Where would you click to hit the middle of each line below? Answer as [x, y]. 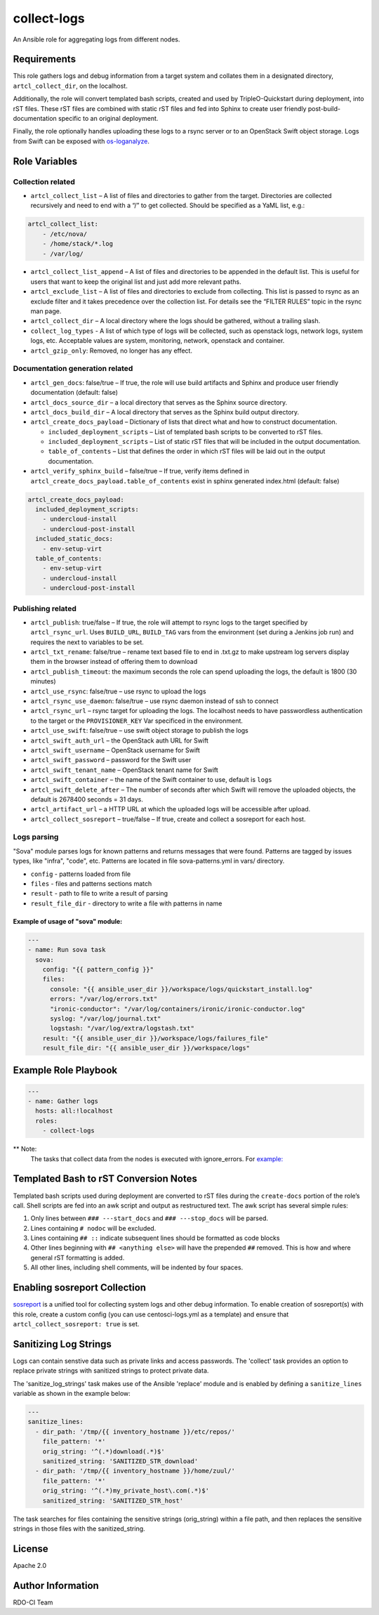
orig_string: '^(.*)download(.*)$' [104, 1451]
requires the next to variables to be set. [87, 642]
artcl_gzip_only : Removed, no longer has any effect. [112, 351]
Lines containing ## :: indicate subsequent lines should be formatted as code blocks [155, 1238]
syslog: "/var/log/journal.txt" [106, 1018]
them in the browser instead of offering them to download [114, 662]
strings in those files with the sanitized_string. [79, 1529]
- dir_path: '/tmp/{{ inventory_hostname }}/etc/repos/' [135, 1432]
